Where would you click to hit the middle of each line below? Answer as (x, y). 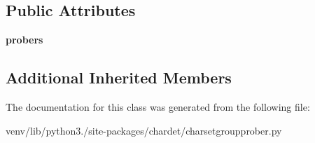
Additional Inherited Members (119, 77)
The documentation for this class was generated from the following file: (158, 107)
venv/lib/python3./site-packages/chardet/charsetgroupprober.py (144, 130)
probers (24, 40)
